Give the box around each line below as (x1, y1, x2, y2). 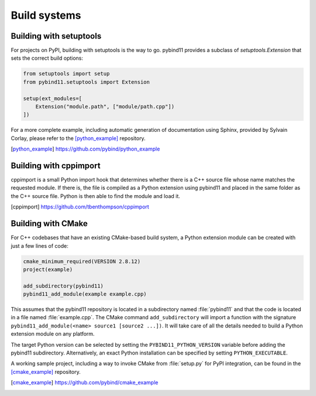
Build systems (11, 9, 81, 22)
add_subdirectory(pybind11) (23, 282, 104, 289)
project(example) (23, 266, 73, 272)
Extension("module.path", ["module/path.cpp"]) (35, 103, 175, 110)
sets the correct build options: (11, 54, 84, 62)
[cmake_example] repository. (11, 368, 81, 375)
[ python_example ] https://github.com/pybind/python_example (11, 145, 160, 152)
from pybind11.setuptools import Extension (23, 78, 150, 85)
